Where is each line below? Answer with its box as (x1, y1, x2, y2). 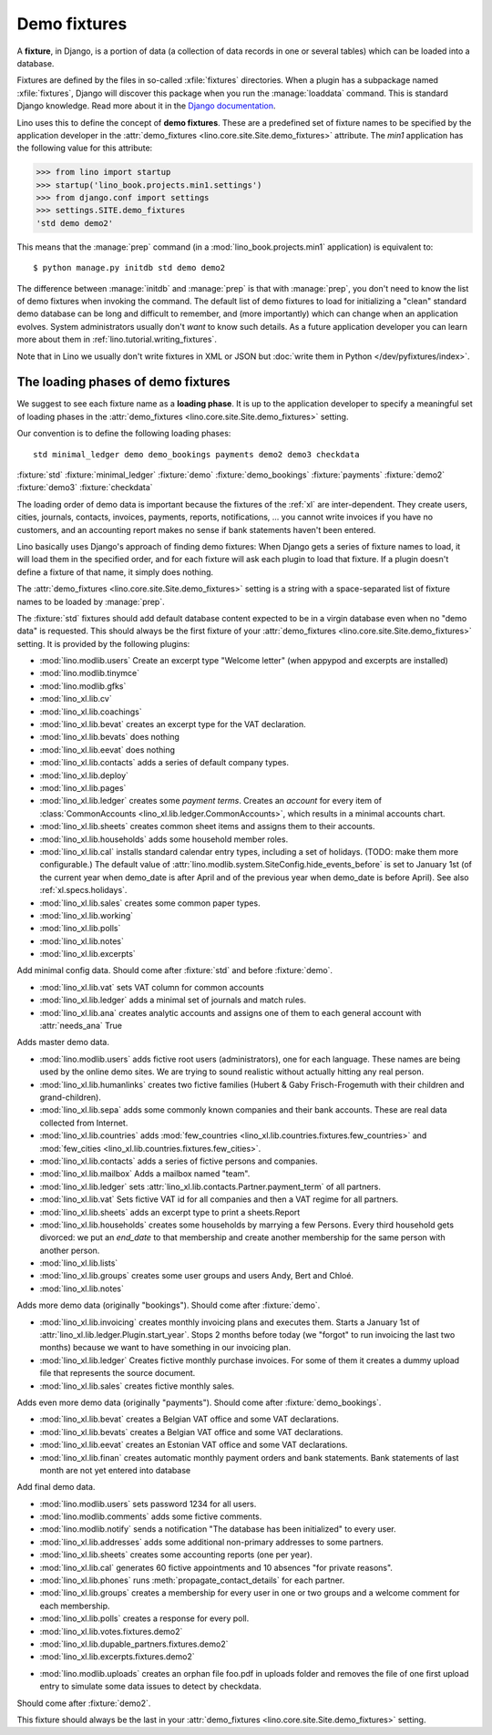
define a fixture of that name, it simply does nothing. (16, 566, 214, 578)
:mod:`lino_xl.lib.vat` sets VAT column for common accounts (39, 981, 264, 992)
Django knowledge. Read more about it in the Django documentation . (16, 100, 276, 111)
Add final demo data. (16, 1482, 96, 1493)
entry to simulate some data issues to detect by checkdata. (39, 1681, 261, 1692)
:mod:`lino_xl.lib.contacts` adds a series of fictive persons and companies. (39, 1155, 318, 1166)
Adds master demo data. (16, 1037, 109, 1048)
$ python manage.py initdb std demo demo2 (33, 262, 226, 273)
